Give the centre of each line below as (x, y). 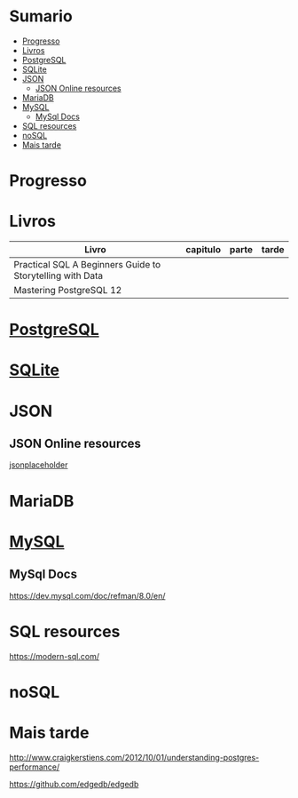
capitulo (204, 250)
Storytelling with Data (59, 275)
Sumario (41, 16)
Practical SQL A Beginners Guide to (87, 265)
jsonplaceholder (39, 465)
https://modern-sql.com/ (55, 656)
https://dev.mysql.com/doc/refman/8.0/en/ (87, 595)
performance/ (35, 767)
